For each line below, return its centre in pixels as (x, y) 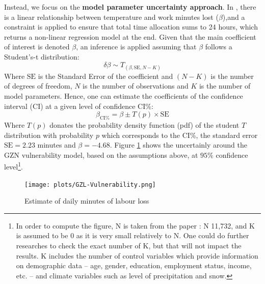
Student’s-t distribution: (42, 56)
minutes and (57, 145)
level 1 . (14, 166)
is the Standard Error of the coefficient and (105, 76)
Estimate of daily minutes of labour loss (87, 201)
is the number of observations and (136, 86)
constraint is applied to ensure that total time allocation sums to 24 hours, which (131, 27)
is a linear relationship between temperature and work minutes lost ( (111, 17)
